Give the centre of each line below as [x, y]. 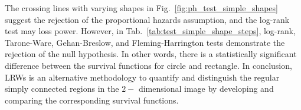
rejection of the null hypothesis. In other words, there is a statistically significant [151, 54]
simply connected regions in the [62, 89]
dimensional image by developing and [206, 89]
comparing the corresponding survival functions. [92, 100]
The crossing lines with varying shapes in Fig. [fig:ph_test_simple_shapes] [141, 8]
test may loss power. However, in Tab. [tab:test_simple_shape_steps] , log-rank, [150, 31]
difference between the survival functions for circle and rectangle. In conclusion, [148, 65]
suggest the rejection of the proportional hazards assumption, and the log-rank [147, 19]
